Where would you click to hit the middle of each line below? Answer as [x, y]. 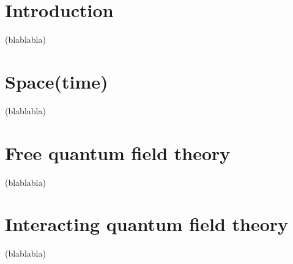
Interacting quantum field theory [147, 224]
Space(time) [57, 81]
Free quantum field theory [118, 152]
